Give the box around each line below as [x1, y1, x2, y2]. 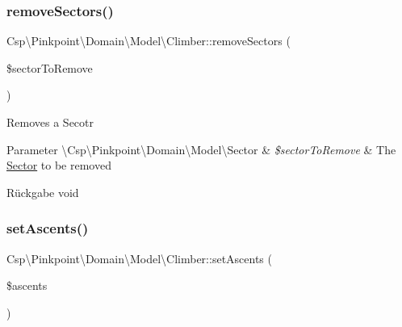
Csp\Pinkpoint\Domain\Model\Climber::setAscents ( [6, 249, 272, 266]
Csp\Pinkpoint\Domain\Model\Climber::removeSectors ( [6, 32, 291, 49]
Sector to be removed [6, 157, 111, 174]
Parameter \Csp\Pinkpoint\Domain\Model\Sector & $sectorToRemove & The [6, 140, 396, 157]
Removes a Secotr [6, 114, 94, 130]
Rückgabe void [6, 183, 79, 200]
